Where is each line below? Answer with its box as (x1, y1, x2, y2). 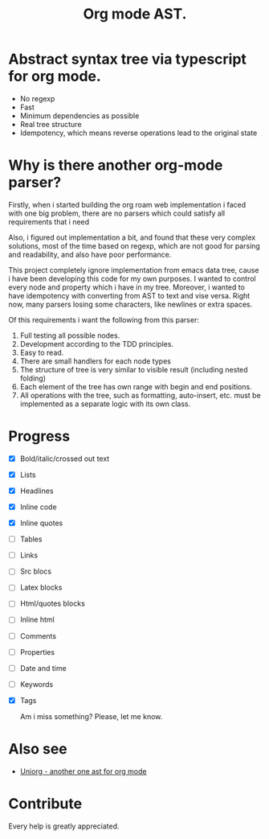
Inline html (19, 615, 55, 624)
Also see (8, 740, 68, 758)
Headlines (19, 486, 54, 496)
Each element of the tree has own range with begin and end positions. (19, 381, 252, 391)
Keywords (19, 679, 54, 689)
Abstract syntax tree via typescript (8, 50, 247, 68)
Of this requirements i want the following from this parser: (8, 315, 199, 324)
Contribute (8, 794, 83, 812)
